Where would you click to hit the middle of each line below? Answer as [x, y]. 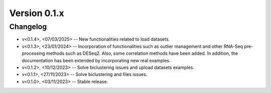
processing [33, 53]
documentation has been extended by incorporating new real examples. [96, 60]
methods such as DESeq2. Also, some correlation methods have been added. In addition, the [142, 53]
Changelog [28, 27]
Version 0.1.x [37, 13]
